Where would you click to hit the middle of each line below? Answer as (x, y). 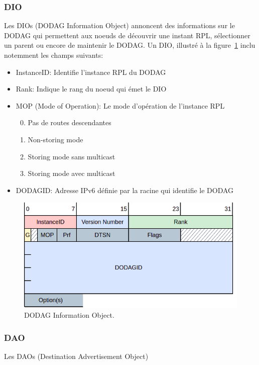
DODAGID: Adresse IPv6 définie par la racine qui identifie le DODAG (125, 190)
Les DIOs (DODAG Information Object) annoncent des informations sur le (119, 25)
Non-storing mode (55, 139)
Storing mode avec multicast (72, 173)
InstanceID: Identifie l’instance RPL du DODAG (91, 72)
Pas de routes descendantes (70, 122)
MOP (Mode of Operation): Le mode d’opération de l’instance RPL (120, 105)
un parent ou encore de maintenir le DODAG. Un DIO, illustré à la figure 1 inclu (130, 45)
